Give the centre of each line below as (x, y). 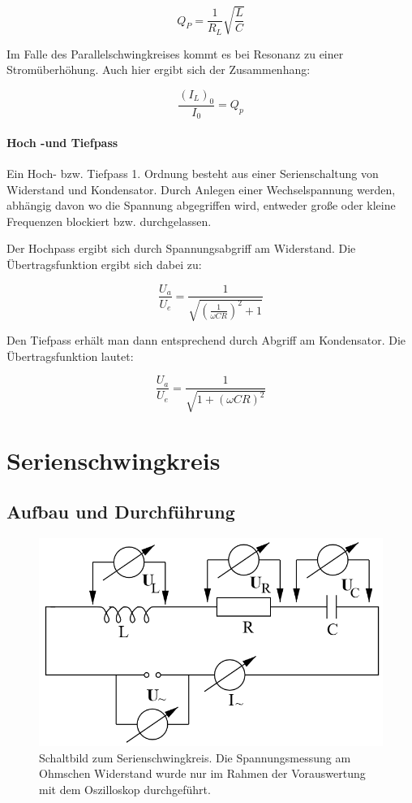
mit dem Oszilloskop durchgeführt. (125, 789)
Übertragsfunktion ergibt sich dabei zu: (104, 264)
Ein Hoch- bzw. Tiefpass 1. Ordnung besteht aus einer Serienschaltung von (193, 173)
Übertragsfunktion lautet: (70, 356)
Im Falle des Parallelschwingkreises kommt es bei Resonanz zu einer (175, 53)
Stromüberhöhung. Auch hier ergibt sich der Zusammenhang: (159, 69)
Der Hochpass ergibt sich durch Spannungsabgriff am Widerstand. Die (181, 248)
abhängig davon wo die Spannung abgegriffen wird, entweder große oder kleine (201, 205)
